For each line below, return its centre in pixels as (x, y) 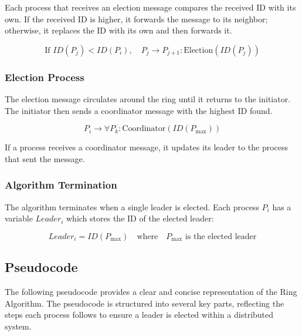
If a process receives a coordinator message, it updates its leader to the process (147, 147)
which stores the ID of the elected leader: (140, 218)
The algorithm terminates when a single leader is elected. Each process (132, 206)
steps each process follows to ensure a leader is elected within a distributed (139, 315)
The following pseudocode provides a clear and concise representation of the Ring (151, 291)
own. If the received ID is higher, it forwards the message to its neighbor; (136, 19)
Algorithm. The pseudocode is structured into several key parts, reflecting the (145, 303)
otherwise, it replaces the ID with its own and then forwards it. (118, 30)
